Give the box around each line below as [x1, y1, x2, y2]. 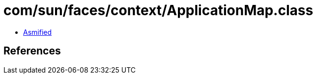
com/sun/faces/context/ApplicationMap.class [3, 2, 314, 19]
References [3, 45, 61, 57]
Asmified [23, 27, 52, 36]
